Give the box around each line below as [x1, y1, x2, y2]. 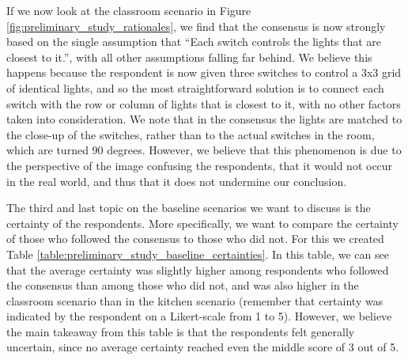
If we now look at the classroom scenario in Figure [6, 2, 251, 18]
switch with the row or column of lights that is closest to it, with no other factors [6, 95, 401, 112]
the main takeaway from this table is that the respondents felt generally [6, 323, 355, 339]
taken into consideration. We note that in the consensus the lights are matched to [6, 111, 402, 127]
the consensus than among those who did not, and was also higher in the [6, 277, 359, 294]
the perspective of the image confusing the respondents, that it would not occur [6, 157, 393, 173]
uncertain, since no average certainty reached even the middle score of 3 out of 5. [6, 339, 399, 355]
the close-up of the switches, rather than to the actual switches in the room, [6, 126, 375, 142]
